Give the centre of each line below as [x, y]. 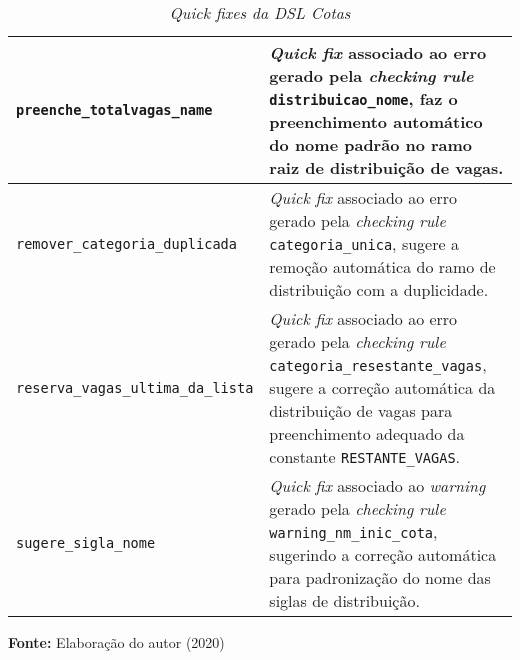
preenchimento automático [376, 121]
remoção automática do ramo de [382, 266]
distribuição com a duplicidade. [379, 289]
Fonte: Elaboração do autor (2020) [116, 642]
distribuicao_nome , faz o [363, 98]
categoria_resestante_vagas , [378, 364]
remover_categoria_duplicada [126, 243]
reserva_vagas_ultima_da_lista [135, 387]
